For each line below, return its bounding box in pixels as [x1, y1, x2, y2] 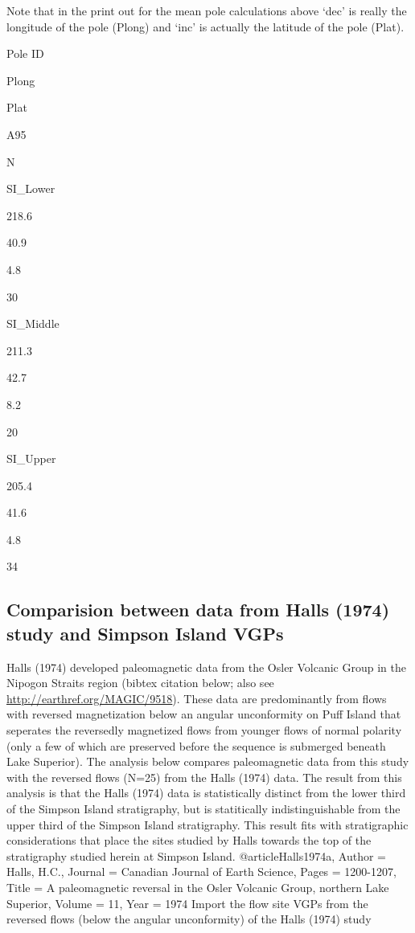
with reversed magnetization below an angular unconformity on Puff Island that [6, 706, 401, 722]
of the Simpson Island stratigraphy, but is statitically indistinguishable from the [6, 800, 401, 816]
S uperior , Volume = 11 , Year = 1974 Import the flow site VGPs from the [6, 894, 368, 911]
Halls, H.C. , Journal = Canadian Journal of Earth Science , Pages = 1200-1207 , [6, 863, 397, 880]
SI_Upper [6, 450, 56, 467]
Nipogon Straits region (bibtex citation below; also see [6, 674, 274, 691]
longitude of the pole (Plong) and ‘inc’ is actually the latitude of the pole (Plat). [6, 18, 405, 35]
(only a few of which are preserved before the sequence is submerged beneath [6, 737, 386, 754]
